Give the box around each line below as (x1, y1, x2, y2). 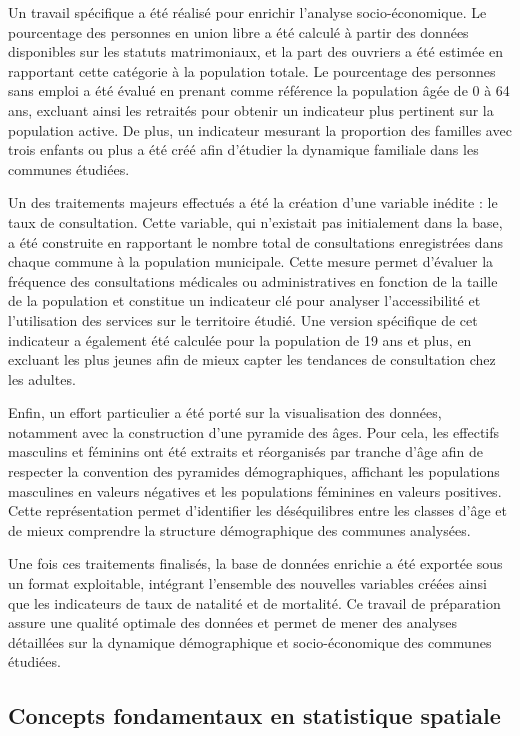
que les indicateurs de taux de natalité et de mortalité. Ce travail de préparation (8, 592, 501, 613)
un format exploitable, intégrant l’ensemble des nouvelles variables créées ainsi (8, 573, 487, 594)
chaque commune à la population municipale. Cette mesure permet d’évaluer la (8, 251, 494, 272)
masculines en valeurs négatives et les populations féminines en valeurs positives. (8, 480, 502, 501)
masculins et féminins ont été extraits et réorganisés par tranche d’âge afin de (8, 441, 484, 462)
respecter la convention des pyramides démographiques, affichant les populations (8, 461, 500, 482)
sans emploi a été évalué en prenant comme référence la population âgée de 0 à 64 (8, 80, 510, 101)
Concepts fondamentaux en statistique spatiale (8, 700, 501, 731)
